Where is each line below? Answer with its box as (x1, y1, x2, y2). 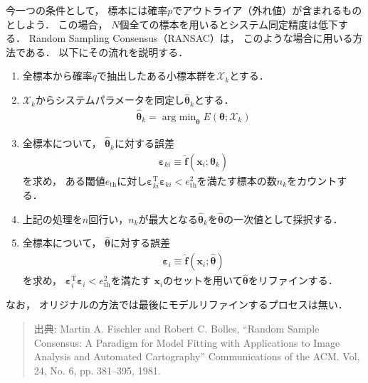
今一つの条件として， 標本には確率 (6, 3, 168, 17)
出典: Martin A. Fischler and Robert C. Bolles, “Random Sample (33, 321, 320, 336)
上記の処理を (22, 211, 83, 226)
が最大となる (138, 211, 199, 226)
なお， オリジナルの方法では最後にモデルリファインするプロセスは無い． (6, 297, 348, 312)
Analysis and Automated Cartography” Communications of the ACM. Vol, (33, 349, 360, 364)
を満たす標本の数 (196, 173, 277, 188)
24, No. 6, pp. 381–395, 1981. (33, 362, 161, 377)
